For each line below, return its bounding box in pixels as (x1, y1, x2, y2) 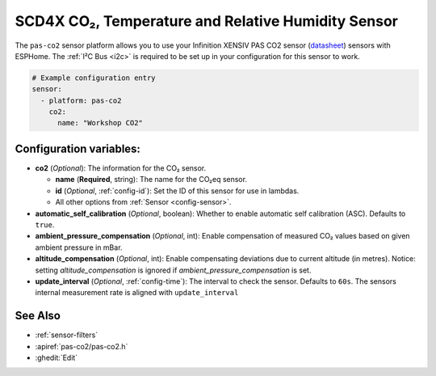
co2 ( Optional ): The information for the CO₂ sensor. (35, 163, 207, 173)
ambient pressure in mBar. (35, 243, 123, 252)
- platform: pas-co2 (40, 95, 122, 105)
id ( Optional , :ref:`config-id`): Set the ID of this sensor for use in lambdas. (55, 186, 300, 196)
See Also (15, 309, 61, 323)
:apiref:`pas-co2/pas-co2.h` (35, 341, 128, 351)
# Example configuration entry (31, 73, 157, 82)
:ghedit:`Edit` (35, 353, 78, 362)
